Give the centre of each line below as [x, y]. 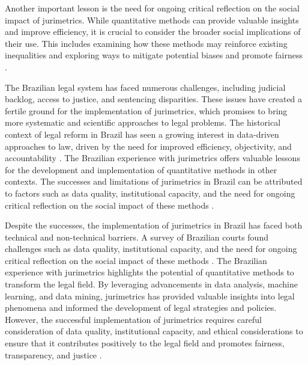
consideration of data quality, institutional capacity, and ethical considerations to [154, 331]
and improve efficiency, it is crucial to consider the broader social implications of [153, 32]
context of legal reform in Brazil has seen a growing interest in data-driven [142, 134]
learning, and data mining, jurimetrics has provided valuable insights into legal [150, 296]
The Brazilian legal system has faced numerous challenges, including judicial [145, 87]
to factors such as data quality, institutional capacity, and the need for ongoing [150, 193]
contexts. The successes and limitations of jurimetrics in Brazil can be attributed [154, 181]
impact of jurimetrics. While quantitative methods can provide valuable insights [152, 20]
